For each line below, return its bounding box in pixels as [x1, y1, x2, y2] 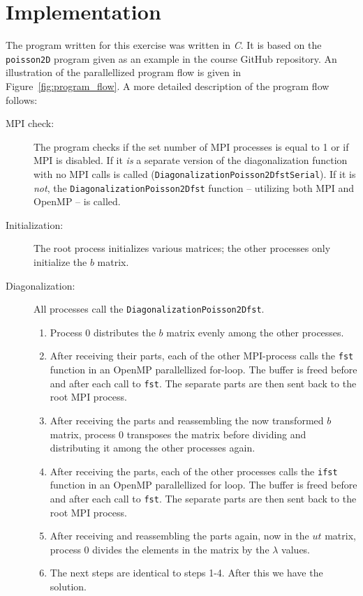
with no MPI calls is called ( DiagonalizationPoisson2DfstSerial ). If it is [34, 166, 356, 181]
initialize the [34, 255, 87, 269]
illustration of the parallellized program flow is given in [6, 65, 242, 80]
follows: [6, 92, 38, 107]
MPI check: [6, 116, 54, 131]
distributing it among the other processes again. [50, 440, 255, 455]
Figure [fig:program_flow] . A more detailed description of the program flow [6, 78, 329, 93]
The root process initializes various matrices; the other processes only [34, 241, 331, 255]
